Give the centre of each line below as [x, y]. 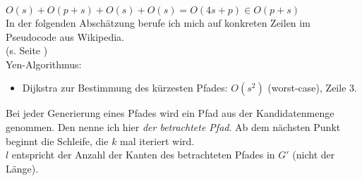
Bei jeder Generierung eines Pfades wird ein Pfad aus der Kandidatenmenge [170, 113]
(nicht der [314, 155]
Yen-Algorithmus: [44, 64]
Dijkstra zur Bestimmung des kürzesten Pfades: [125, 88]
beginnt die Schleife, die [57, 141]
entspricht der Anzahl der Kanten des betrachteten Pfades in [143, 155]
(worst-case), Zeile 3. [312, 88]
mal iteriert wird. [157, 141]
